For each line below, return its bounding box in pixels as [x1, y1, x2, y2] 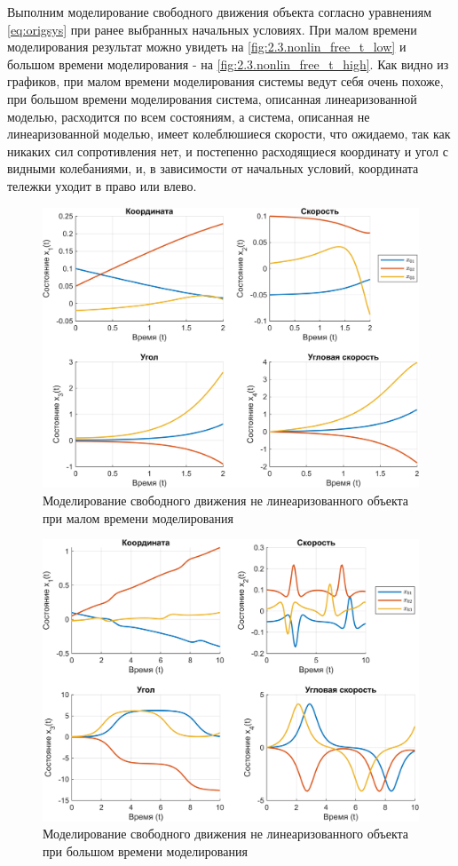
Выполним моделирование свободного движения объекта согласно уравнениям [7, 3, 432, 20]
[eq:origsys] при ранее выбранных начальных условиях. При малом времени [7, 20, 417, 38]
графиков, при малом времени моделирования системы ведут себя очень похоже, [7, 72, 444, 91]
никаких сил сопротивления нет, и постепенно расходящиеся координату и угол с [7, 141, 448, 160]
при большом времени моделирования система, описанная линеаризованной [7, 89, 417, 107]
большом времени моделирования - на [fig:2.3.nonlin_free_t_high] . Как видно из [7, 54, 449, 73]
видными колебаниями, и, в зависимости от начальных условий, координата [7, 159, 419, 178]
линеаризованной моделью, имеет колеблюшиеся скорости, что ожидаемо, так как [7, 124, 451, 143]
